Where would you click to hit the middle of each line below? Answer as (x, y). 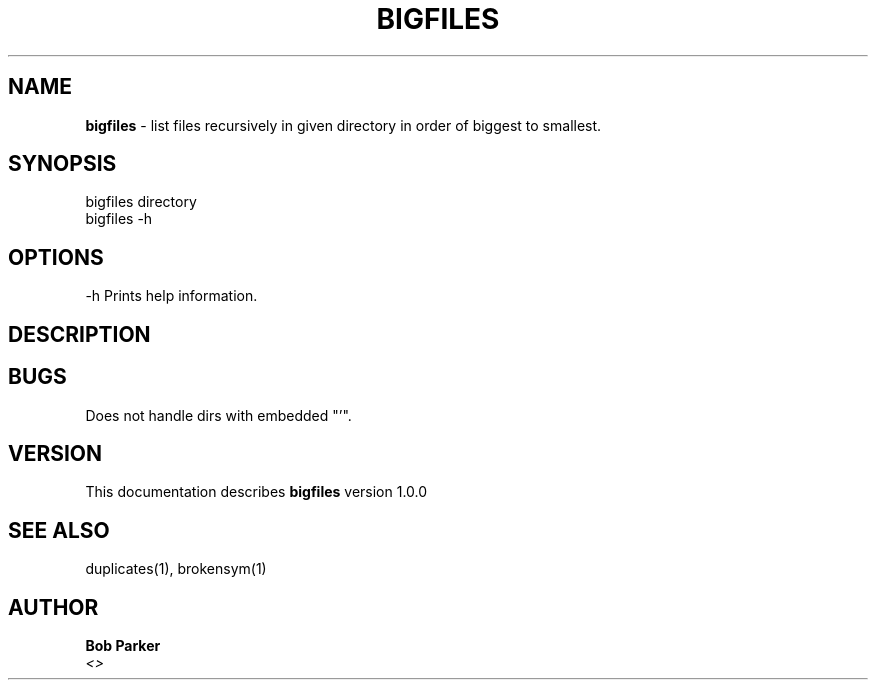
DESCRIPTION (79, 334)
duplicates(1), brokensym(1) (176, 569)
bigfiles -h (119, 219)
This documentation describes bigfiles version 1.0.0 (256, 492)
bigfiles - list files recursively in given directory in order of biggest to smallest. (343, 125)
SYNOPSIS (62, 164)
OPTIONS (56, 257)
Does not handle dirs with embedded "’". (218, 415)
